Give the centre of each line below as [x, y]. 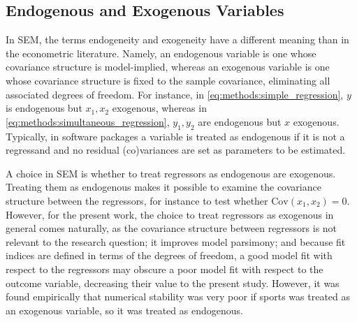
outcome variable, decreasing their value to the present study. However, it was [173, 283]
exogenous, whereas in [159, 108]
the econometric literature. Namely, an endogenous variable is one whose [161, 53]
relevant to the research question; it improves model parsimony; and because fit [176, 241]
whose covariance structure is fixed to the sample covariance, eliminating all [168, 80]
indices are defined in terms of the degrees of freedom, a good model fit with [169, 255]
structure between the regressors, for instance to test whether [137, 200]
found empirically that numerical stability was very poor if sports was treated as [178, 297]
